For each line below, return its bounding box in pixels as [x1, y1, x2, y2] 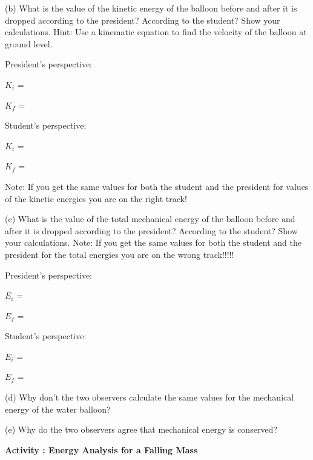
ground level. [5, 37, 53, 50]
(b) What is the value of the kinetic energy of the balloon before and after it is [5, 2, 297, 14]
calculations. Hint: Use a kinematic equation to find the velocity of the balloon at [5, 25, 307, 38]
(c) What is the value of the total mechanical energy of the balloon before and [5, 212, 295, 225]
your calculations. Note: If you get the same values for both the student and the [5, 236, 301, 249]
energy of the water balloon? [5, 402, 111, 415]
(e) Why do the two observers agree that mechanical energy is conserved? [5, 423, 277, 436]
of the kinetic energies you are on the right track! [5, 192, 187, 205]
